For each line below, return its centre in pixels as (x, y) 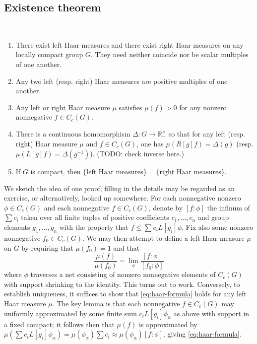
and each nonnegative (77, 207)
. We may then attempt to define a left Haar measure (163, 238)
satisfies (130, 107)
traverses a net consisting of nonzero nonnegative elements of (123, 274)
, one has (150, 144)
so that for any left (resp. (207, 133)
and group (213, 217)
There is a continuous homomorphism (73, 133)
